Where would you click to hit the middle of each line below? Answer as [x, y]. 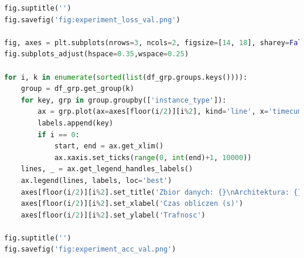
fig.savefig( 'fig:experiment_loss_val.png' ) [92, 20]
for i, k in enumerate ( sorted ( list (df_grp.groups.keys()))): [126, 77]
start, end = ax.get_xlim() [109, 146]
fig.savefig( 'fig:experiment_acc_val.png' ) [90, 249]
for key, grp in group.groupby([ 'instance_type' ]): [124, 100]
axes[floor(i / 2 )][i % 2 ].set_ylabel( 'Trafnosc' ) [113, 215]
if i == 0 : [59, 135]
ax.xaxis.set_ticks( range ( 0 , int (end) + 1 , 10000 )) [153, 157]
